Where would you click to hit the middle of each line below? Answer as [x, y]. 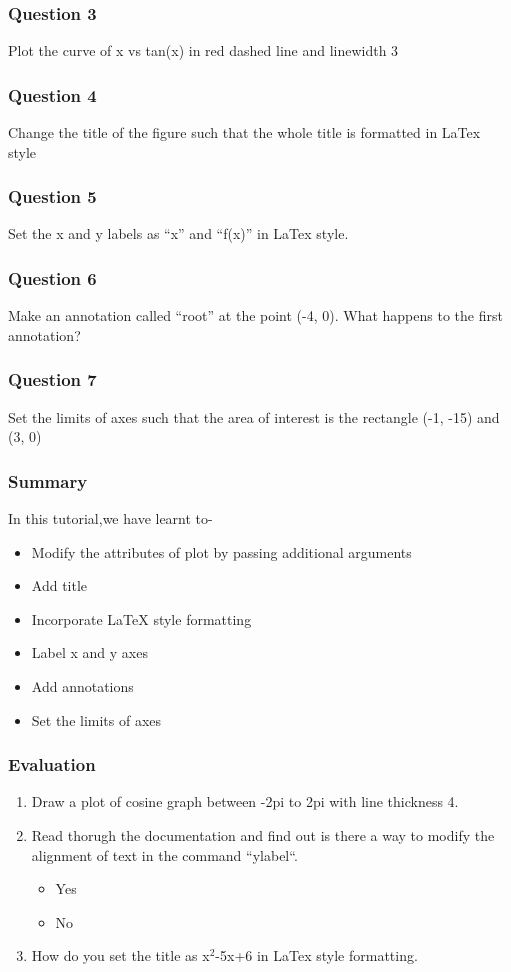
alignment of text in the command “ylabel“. [164, 854]
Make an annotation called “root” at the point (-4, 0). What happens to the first [255, 315]
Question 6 [52, 277]
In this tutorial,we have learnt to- [110, 518]
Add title [59, 585]
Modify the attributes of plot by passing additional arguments [221, 551]
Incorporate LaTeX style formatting [141, 618]
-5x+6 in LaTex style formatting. [316, 955]
